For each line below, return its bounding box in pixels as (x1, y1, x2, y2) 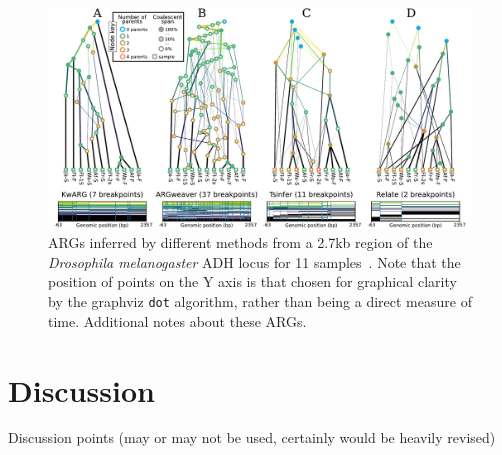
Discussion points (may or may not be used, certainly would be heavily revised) (8, 427, 496, 448)
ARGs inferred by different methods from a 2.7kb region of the (48, 232, 433, 253)
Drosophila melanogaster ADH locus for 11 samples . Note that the (48, 251, 461, 272)
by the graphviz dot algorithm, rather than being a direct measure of (48, 291, 472, 312)
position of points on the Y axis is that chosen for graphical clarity (48, 271, 457, 292)
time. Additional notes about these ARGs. (48, 310, 307, 331)
